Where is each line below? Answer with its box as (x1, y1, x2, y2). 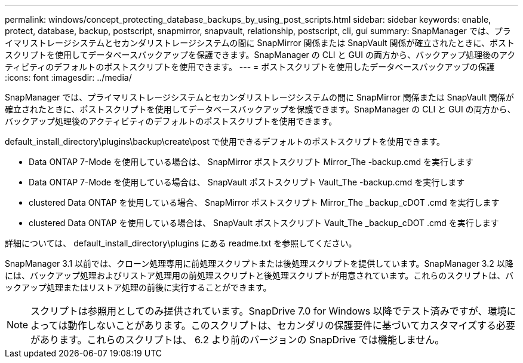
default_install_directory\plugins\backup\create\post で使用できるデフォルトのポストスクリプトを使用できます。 (5, 136, 445, 147)
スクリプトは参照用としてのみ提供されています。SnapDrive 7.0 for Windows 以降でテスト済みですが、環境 (30, 305, 507, 317)
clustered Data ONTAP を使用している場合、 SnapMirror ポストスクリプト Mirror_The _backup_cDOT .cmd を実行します (29, 197, 500, 208)
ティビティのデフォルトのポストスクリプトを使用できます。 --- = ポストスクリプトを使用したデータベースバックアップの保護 (5, 62, 495, 72)
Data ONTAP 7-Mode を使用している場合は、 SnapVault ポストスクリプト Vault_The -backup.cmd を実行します (29, 177, 465, 187)
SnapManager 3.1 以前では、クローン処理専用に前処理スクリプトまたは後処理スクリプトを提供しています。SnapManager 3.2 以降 (5, 258, 513, 269)
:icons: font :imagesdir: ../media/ (5, 72, 132, 83)
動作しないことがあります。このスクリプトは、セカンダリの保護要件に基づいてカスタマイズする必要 (67, 319, 515, 331)
